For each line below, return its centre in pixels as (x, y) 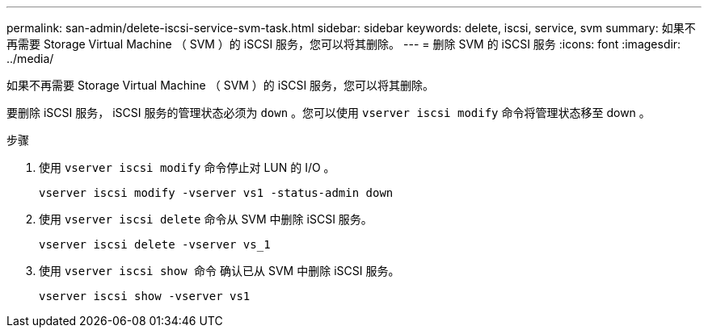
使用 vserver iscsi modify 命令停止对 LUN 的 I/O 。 (187, 167)
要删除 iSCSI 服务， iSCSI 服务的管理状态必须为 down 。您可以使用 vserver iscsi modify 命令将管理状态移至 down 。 (329, 113)
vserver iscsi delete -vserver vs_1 (155, 244)
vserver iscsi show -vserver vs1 (145, 296)
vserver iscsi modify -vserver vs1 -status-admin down (216, 193)
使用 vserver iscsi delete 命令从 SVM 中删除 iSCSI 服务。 (206, 219)
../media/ (30, 58)
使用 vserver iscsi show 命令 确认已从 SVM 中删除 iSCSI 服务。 (219, 271)
